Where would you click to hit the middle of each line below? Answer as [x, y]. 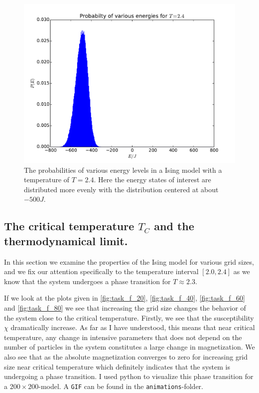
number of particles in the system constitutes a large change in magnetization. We [129, 347]
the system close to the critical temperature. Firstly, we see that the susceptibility [129, 317]
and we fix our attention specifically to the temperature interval [101, 271]
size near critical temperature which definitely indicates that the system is [117, 366]
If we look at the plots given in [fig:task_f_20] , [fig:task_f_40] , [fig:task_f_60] [125, 298]
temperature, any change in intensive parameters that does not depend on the [123, 337]
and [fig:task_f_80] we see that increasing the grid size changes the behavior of [125, 307]
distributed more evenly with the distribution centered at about [121, 189]
